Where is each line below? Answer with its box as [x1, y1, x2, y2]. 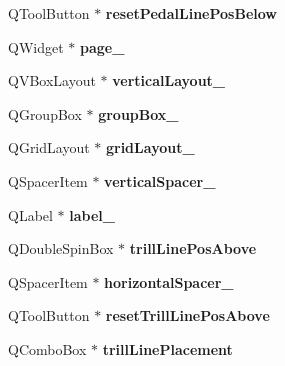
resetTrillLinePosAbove [105, 305, 270, 326]
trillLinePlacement [102, 338, 233, 359]
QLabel [8, 204, 53, 225]
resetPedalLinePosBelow [105, 3, 277, 23]
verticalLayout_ [112, 70, 226, 91]
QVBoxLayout [8, 70, 96, 91]
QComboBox [8, 338, 87, 359]
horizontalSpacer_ [104, 271, 234, 292]
